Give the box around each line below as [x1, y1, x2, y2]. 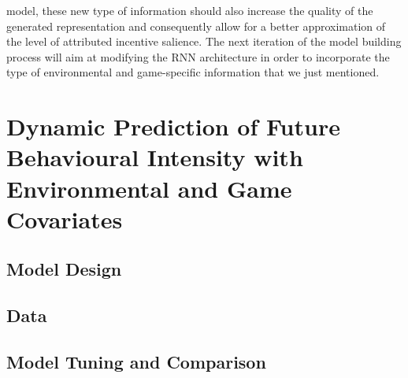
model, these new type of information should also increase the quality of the [6, 2, 373, 18]
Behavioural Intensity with [6, 141, 303, 173]
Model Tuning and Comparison [6, 349, 266, 373]
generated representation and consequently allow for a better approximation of [6, 17, 386, 34]
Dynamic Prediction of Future [6, 110, 340, 143]
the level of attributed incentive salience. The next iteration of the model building [6, 33, 402, 50]
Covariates [6, 202, 123, 235]
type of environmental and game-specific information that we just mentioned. [6, 64, 380, 80]
